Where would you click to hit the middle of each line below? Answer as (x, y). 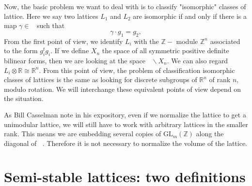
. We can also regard (197, 60)
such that (51, 25)
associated (225, 41)
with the (146, 41)
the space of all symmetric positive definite (165, 50)
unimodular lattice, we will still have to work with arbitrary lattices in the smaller (126, 124)
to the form (21, 50)
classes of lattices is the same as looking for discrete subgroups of (101, 79)
